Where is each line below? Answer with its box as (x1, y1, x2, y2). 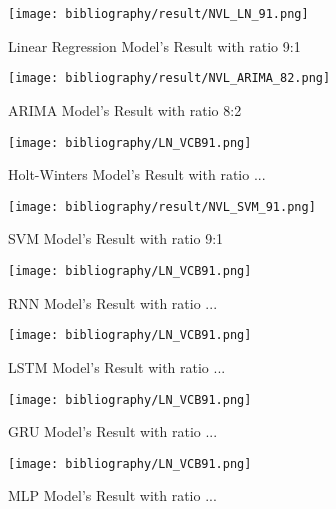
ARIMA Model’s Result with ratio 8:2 (8, 99, 242, 120)
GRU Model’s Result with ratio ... (8, 421, 218, 442)
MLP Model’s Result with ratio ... (8, 485, 217, 506)
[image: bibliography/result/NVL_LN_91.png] (8, 7, 309, 21)
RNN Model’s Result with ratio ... (8, 292, 218, 313)
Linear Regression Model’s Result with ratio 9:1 (8, 35, 301, 56)
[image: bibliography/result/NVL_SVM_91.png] (8, 199, 316, 214)
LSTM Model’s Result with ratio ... (8, 356, 226, 377)
